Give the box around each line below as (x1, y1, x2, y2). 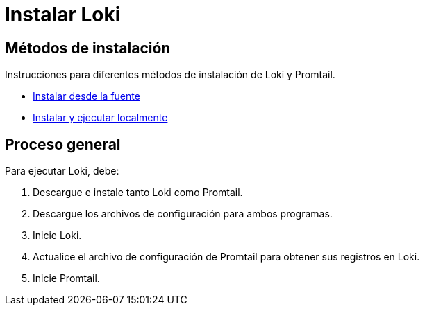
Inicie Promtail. (33, 272, 100, 285)
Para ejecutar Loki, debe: (5, 165, 119, 177)
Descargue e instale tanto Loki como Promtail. (33, 186, 243, 199)
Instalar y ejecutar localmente (33, 112, 168, 124)
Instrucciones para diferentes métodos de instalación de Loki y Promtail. (5, 69, 335, 81)
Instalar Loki (5, 3, 121, 26)
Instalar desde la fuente (33, 90, 140, 103)
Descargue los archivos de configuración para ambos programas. (33, 208, 333, 220)
